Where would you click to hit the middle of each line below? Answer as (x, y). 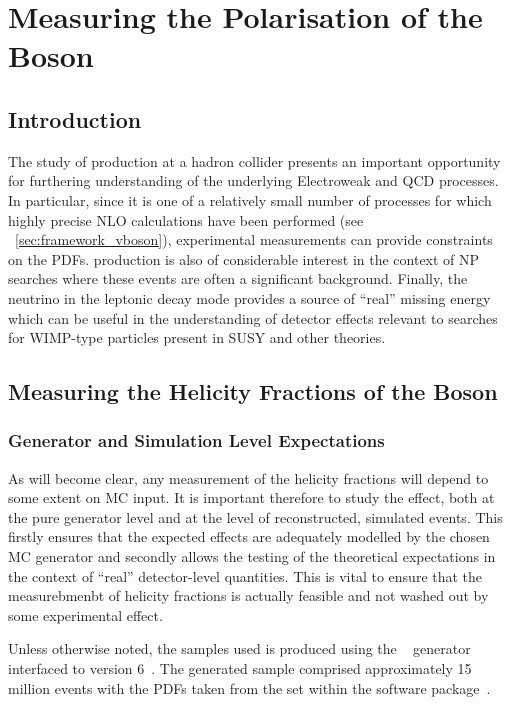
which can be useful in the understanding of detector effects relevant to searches (253, 317)
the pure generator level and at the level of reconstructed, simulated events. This (255, 516)
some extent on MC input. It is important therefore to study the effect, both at (251, 497)
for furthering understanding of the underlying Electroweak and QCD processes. (253, 180)
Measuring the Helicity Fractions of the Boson (253, 391)
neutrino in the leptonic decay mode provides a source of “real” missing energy (249, 297)
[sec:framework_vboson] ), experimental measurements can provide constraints (254, 239)
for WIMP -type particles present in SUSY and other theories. (197, 337)
